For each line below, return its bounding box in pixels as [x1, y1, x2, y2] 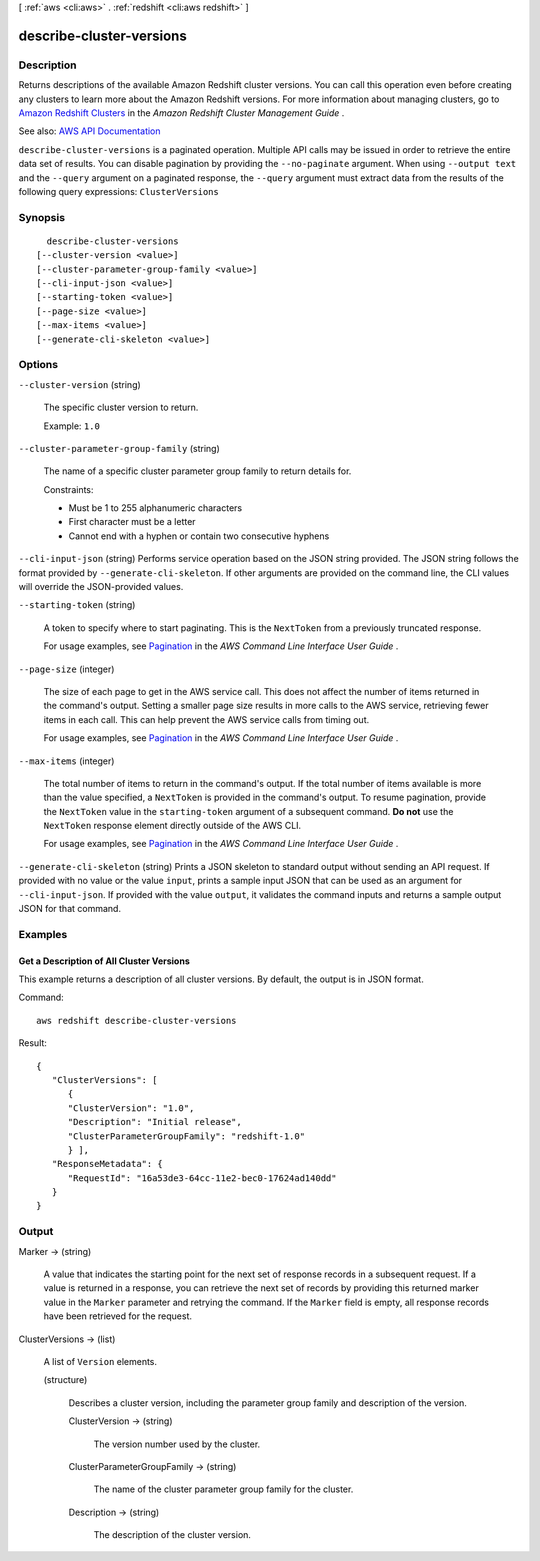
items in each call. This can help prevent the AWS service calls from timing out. [43, 713, 370, 725]
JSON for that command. [18, 903, 122, 915]
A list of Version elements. [43, 1355, 158, 1367]
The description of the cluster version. [93, 1529, 252, 1541]
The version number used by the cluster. [93, 1438, 261, 1450]
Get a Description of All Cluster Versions [18, 955, 190, 967]
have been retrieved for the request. [43, 1310, 193, 1322]
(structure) [43, 1374, 88, 1386]
